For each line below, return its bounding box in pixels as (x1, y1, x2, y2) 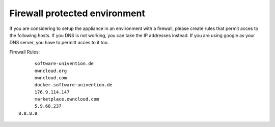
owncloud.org (34, 68, 67, 74)
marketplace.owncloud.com (34, 97, 99, 102)
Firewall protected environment (9, 8, 145, 19)
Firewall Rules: (9, 49, 40, 55)
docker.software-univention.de (34, 82, 113, 88)
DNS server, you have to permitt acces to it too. (9, 40, 109, 46)
